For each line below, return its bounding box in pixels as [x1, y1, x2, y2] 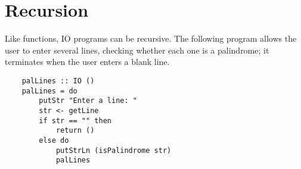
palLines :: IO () [21, 76, 95, 85]
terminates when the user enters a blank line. [5, 55, 170, 68]
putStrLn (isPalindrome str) [55, 146, 172, 155]
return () [55, 126, 95, 135]
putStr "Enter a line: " [39, 96, 137, 105]
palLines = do [21, 86, 77, 95]
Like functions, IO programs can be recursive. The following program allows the [5, 32, 297, 45]
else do [39, 136, 69, 145]
